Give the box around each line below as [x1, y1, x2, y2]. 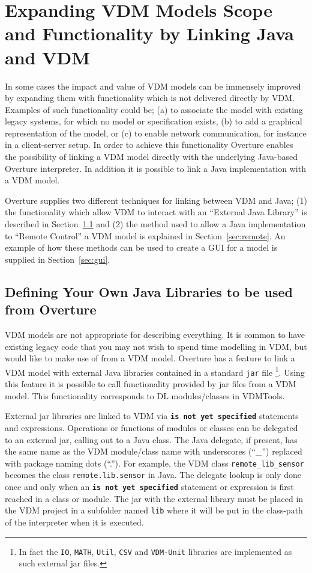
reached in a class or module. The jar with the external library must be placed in [5, 492, 304, 504]
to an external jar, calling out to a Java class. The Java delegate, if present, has [5, 433, 298, 446]
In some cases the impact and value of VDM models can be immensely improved [5, 79, 301, 92]
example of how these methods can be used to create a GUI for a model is [5, 241, 278, 254]
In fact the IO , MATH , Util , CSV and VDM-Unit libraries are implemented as [19, 545, 292, 557]
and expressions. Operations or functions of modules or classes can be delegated [5, 421, 298, 434]
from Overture [5, 300, 97, 319]
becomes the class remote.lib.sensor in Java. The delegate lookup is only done [5, 468, 301, 481]
